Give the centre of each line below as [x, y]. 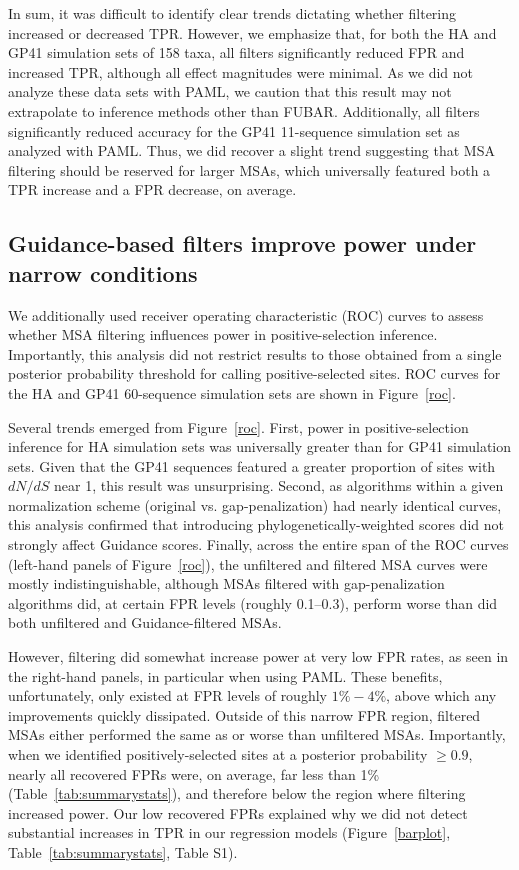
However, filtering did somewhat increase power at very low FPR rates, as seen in [258, 656]
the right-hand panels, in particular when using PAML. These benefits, [225, 675]
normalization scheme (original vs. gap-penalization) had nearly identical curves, [255, 504]
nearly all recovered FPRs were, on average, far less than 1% [194, 773]
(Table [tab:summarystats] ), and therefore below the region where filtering [237, 793]
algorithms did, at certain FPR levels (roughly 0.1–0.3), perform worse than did [253, 602]
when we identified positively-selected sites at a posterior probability [218, 754]
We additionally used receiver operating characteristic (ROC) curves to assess [246, 314]
